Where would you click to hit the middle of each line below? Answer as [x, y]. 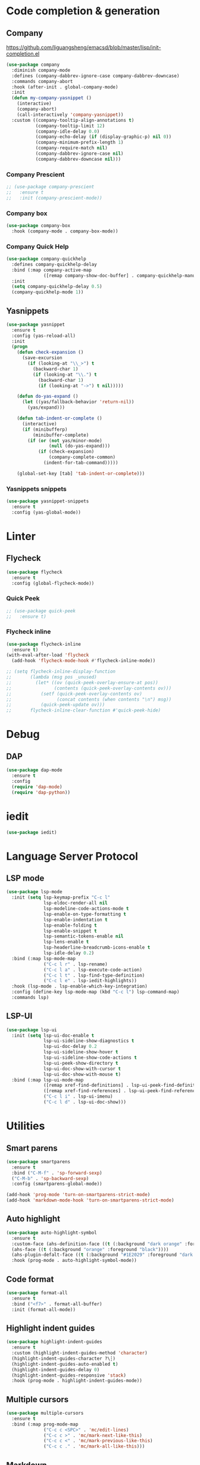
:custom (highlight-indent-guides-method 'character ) [79, 1353]
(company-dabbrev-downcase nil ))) [78, 159]
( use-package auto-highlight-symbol [51, 1233]
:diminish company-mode [41, 70]
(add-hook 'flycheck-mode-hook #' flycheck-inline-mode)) [84, 661]
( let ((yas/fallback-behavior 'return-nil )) [78, 402]
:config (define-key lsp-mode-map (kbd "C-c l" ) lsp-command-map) [96, 992]
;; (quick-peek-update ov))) [56, 705]
